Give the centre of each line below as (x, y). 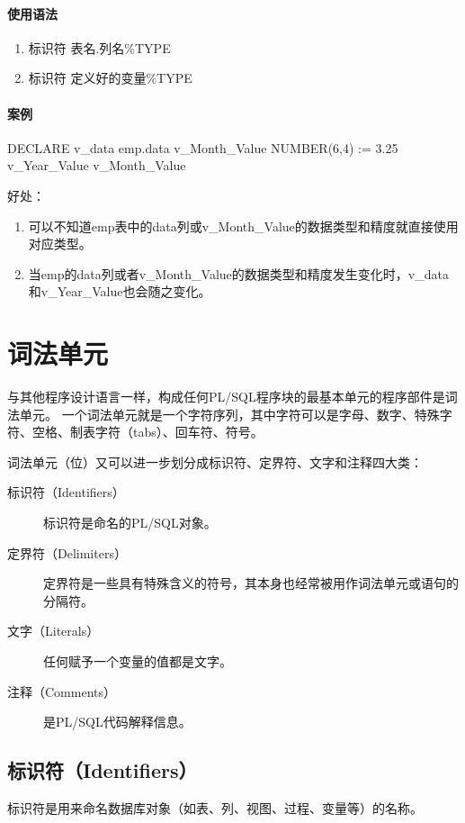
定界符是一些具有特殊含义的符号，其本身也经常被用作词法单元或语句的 (251, 583)
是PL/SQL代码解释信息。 (117, 722)
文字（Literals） (54, 631)
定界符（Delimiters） (67, 552)
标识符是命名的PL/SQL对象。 (130, 523)
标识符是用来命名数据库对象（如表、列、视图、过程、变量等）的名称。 (215, 807)
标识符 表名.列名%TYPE (99, 47)
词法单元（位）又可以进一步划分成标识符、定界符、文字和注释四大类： (215, 461)
